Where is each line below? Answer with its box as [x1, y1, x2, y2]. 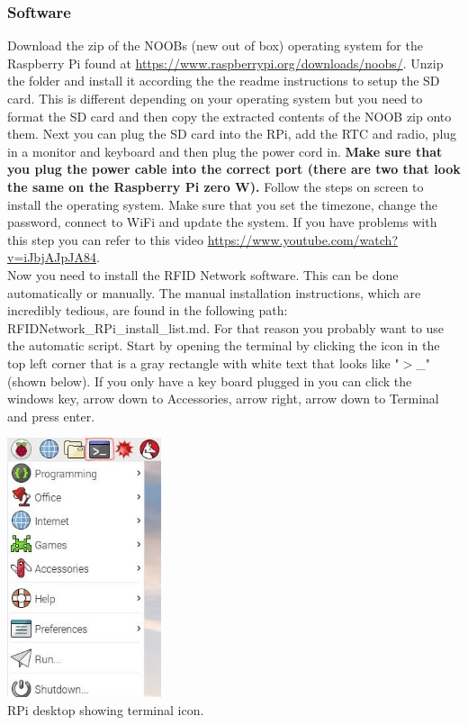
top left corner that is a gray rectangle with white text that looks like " [7, 353, 400, 372]
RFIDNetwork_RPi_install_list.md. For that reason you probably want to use [7, 318, 445, 337]
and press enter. [7, 406, 95, 425]
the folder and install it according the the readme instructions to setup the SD [7, 71, 440, 90]
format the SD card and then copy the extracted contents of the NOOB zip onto [7, 106, 452, 125]
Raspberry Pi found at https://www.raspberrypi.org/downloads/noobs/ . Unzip [7, 53, 444, 72]
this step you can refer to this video [7, 230, 204, 249]
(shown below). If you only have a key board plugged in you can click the [7, 371, 412, 390]
